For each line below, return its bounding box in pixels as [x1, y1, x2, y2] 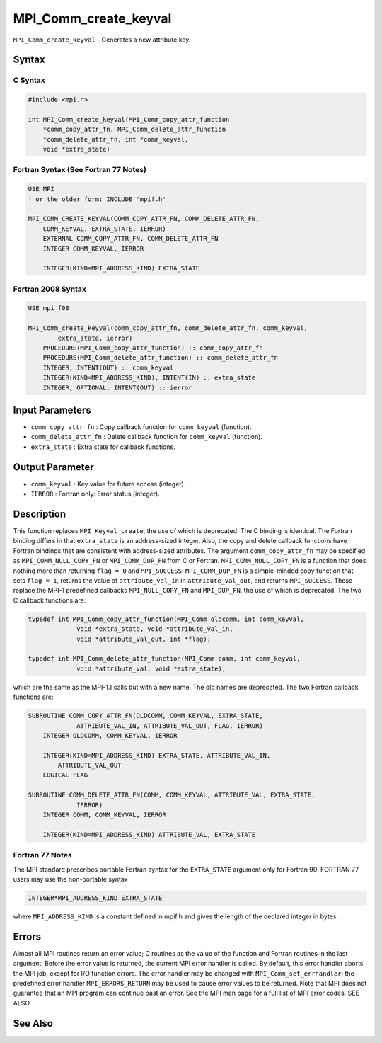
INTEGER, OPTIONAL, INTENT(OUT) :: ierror [42, 383, 192, 392]
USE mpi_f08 [28, 304, 70, 312]
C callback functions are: [13, 595, 86, 605]
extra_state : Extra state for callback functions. [30, 443, 176, 451]
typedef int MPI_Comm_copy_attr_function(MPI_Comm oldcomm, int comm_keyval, [28, 615, 304, 623]
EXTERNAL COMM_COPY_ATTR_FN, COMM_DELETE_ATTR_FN [42, 234, 219, 243]
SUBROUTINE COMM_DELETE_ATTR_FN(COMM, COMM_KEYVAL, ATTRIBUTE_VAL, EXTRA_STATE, [28, 791, 316, 799]
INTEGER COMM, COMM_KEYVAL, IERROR [42, 811, 166, 819]
